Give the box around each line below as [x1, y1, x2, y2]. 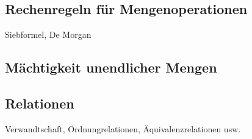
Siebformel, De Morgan [5, 28, 92, 41]
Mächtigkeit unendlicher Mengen [5, 58, 217, 77]
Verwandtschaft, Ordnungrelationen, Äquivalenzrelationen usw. [5, 122, 241, 135]
